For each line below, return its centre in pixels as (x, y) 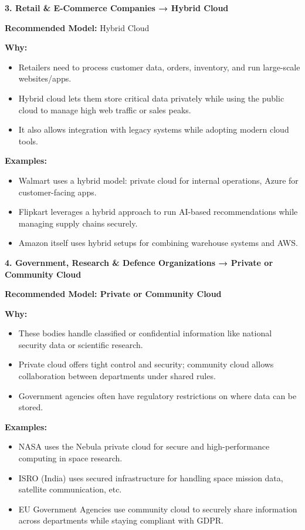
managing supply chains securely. (78, 223)
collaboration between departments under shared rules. (117, 376)
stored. (31, 407)
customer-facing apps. (57, 192)
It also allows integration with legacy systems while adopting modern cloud (154, 129)
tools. (28, 141)
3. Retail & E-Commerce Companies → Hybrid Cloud (117, 8)
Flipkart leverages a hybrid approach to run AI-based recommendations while (158, 212)
